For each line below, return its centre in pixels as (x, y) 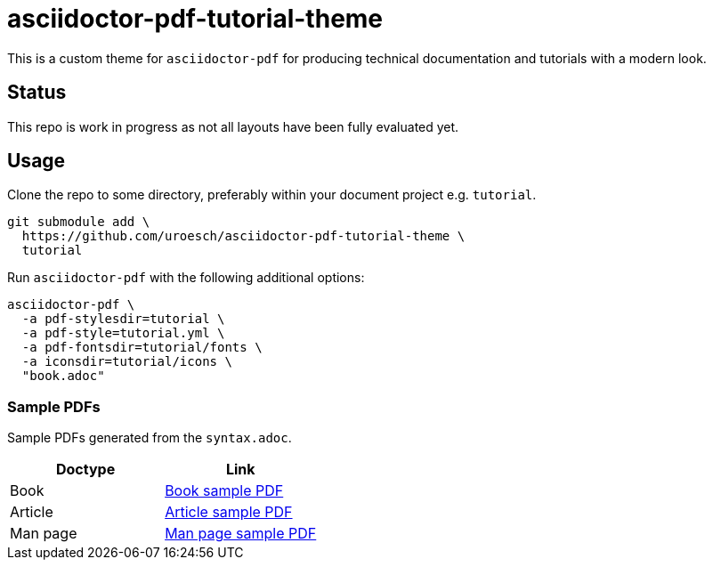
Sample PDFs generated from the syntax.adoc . (150, 438)
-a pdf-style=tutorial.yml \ (123, 333)
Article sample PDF (229, 512)
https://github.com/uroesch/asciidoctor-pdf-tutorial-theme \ (243, 236)
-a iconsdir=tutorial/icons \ (127, 362)
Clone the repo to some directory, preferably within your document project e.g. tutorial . (272, 195)
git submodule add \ (79, 222)
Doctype (85, 470)
